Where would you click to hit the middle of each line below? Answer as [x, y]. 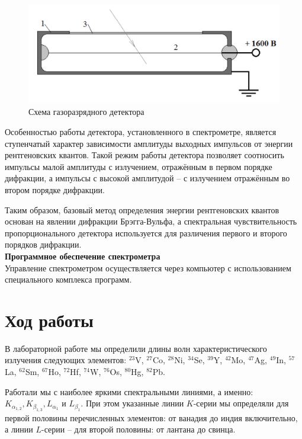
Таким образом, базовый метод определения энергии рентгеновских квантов [142, 209]
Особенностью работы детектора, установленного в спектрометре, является [141, 132]
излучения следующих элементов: [66, 360]
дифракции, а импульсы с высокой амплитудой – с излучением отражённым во [147, 178]
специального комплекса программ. [68, 279]
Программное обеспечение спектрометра [83, 256]
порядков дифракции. [43, 244]
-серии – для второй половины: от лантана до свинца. [139, 429]
